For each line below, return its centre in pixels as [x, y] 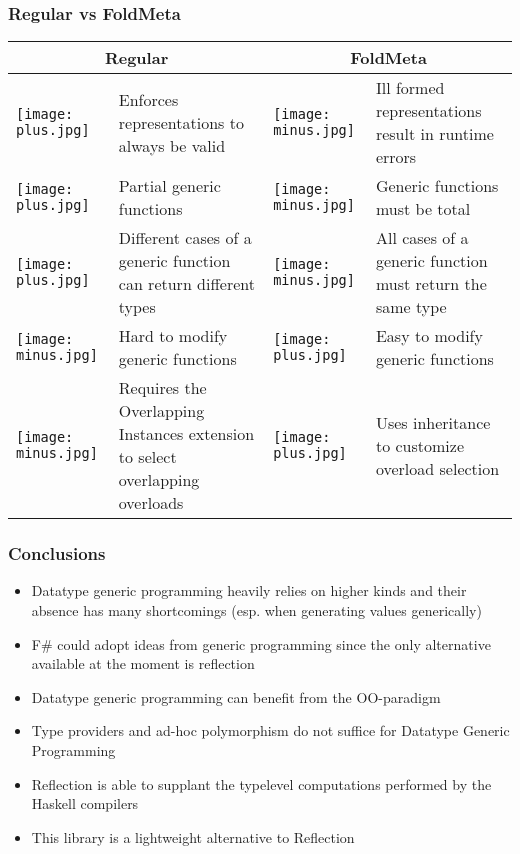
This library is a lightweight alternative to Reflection [193, 836]
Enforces [148, 99]
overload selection [437, 468]
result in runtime [434, 134]
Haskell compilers [85, 803]
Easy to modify [429, 336]
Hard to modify [173, 336]
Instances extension [186, 434]
